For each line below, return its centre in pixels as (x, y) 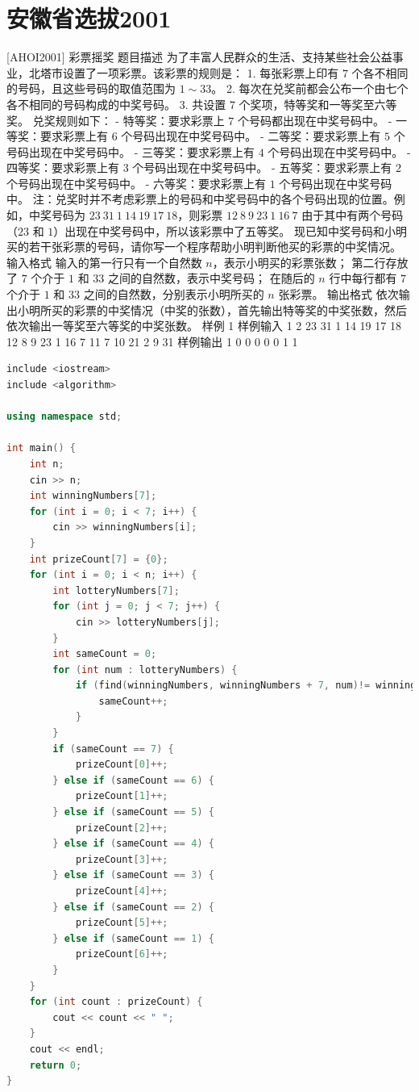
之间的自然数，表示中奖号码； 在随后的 (211, 278)
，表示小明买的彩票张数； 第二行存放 (310, 262)
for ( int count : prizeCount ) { (116, 1002)
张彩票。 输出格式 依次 (338, 294)
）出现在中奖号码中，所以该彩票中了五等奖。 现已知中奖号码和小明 (230, 230)
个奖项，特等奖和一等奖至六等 (318, 104)
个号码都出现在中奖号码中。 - (315, 120)
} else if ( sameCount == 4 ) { (133, 844)
